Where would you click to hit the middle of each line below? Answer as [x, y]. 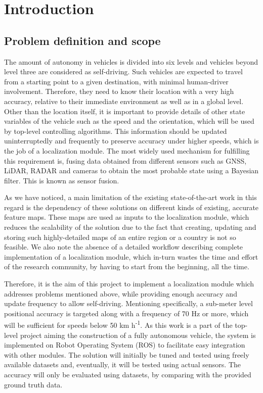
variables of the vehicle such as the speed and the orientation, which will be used [129, 121]
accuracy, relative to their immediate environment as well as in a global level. [124, 101]
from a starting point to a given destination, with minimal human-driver [116, 81]
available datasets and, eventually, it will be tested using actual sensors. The [123, 364]
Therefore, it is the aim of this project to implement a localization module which [129, 284]
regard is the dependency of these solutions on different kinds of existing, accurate [131, 207]
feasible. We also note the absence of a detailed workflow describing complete [124, 247]
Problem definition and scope [82, 40]
